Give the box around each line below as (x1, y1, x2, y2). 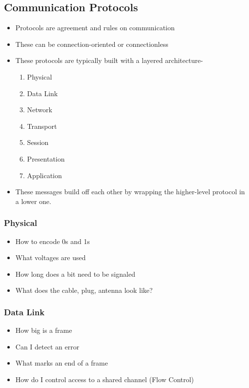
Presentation (27, 153, 65, 163)
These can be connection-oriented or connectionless (15, 39, 168, 49)
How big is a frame (15, 325, 72, 335)
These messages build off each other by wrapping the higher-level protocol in (15, 186, 245, 197)
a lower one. (15, 196, 51, 206)
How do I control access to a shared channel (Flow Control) (15, 374, 194, 384)
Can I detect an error (15, 341, 80, 351)
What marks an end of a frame (15, 358, 108, 368)
